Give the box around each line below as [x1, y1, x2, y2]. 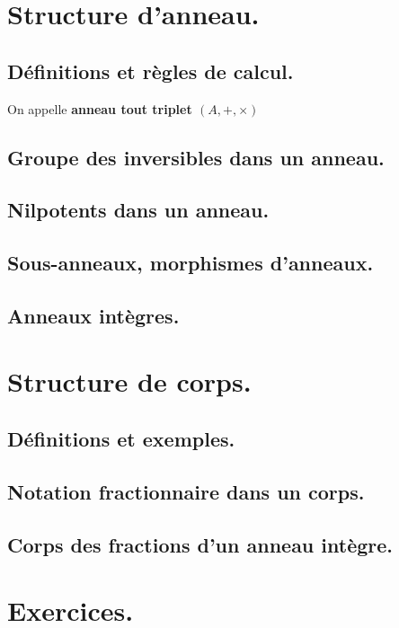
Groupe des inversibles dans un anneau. [7, 143, 385, 171]
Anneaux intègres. [7, 301, 180, 329]
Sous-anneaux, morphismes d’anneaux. [7, 249, 374, 277]
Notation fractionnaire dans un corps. [7, 477, 365, 505]
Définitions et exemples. [7, 425, 235, 453]
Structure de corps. [7, 363, 252, 400]
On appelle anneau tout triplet [7, 99, 192, 118]
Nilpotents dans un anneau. [7, 196, 270, 224]
